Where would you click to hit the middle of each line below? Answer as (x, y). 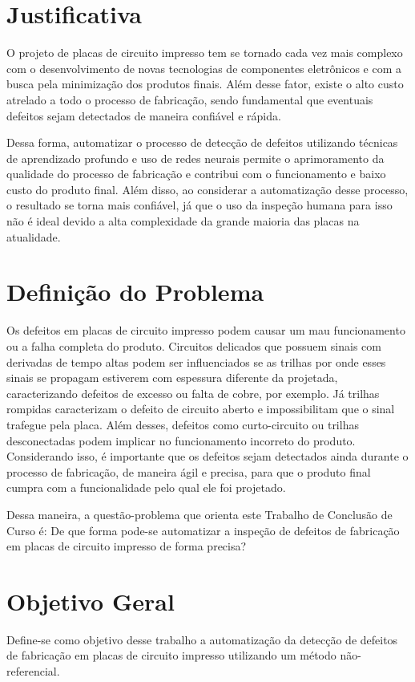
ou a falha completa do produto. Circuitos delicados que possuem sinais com (194, 345)
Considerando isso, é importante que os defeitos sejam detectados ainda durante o (207, 456)
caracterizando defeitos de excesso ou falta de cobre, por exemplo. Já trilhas (193, 393)
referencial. (33, 671)
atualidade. (34, 236)
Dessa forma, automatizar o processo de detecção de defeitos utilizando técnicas (202, 142)
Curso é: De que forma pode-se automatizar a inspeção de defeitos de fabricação (203, 530)
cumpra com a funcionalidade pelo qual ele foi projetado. (146, 487)
